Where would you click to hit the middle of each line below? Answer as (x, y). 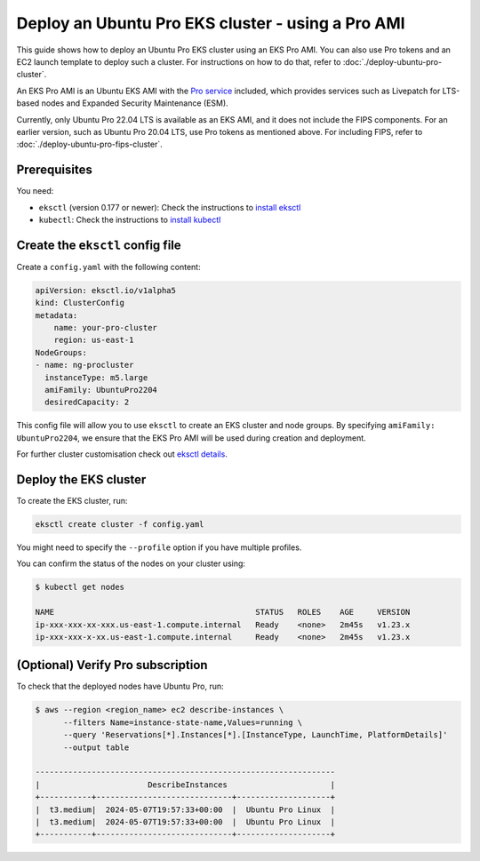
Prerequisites (54, 170)
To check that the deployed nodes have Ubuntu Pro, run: (120, 686)
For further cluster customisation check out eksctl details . (122, 454)
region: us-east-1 (94, 340)
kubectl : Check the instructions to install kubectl (130, 219)
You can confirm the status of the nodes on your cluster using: (131, 563)
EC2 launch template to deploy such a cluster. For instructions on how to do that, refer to (179, 61)
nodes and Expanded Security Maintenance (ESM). (135, 103)
